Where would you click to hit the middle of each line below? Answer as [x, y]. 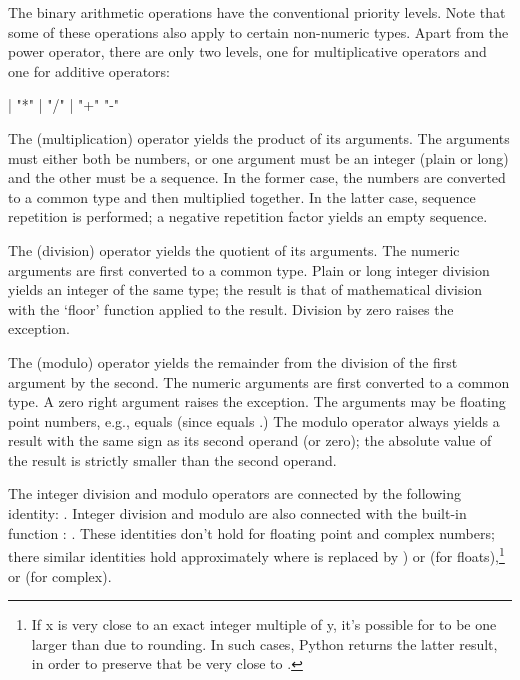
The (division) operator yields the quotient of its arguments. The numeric [234, 249]
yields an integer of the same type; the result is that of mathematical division [245, 289]
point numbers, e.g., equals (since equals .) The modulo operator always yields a [254, 420]
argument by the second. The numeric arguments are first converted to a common [259, 381]
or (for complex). [60, 575]
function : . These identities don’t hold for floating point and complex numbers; [251, 532]
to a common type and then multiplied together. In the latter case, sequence [242, 196]
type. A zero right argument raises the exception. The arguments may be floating [257, 401]
